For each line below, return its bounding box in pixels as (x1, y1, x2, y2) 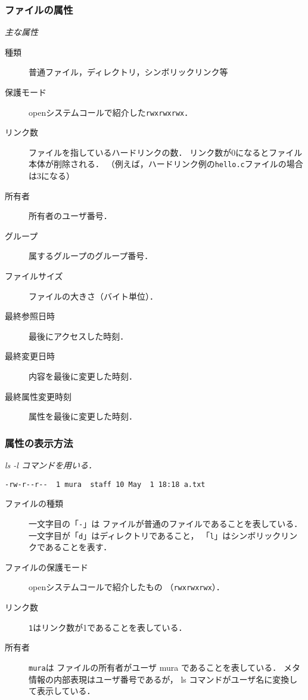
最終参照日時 (5, 310, 55, 322)
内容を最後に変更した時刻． (29, 370, 137, 383)
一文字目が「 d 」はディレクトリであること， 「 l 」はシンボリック (29, 529, 281, 541)
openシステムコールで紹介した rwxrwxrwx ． (29, 106, 193, 118)
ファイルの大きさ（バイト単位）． (29, 289, 158, 302)
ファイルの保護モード (5, 560, 88, 573)
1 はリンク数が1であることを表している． (29, 621, 187, 633)
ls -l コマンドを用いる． (5, 459, 97, 471)
